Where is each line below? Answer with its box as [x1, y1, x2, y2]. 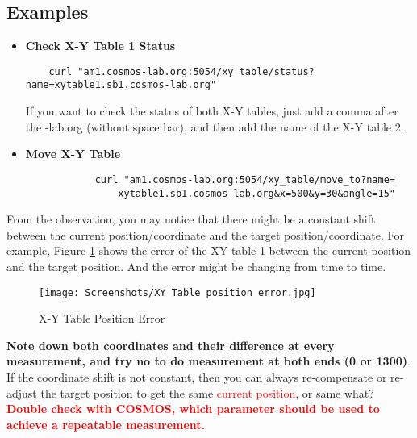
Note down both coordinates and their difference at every [6, 336, 335, 353]
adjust [6, 384, 37, 401]
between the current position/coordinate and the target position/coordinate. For [6, 226, 404, 243]
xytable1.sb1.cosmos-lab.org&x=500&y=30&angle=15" [118, 187, 395, 199]
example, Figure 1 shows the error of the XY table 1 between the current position [6, 242, 411, 259]
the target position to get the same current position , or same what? [40, 384, 374, 401]
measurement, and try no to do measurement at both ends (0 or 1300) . [6, 352, 411, 369]
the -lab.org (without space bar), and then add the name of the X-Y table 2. [25, 118, 404, 135]
